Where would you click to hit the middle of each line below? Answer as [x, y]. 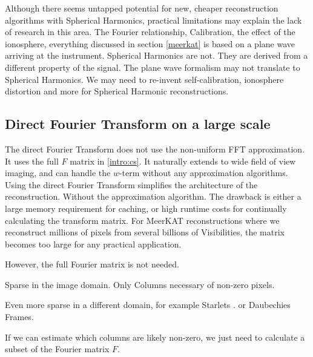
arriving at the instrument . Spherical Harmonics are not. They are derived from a [156, 55]
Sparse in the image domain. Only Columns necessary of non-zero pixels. [140, 284]
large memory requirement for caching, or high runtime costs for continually [146, 208]
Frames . [19, 317]
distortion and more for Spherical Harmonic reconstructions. [117, 91]
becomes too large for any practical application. [93, 244]
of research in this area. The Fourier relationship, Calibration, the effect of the [150, 32]
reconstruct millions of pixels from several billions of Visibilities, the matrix [145, 232]
